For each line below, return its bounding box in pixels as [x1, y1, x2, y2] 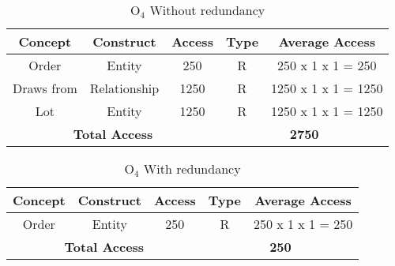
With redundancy [143, 159, 241, 178]
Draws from [13, 79, 77, 97]
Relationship [89, 79, 160, 97]
